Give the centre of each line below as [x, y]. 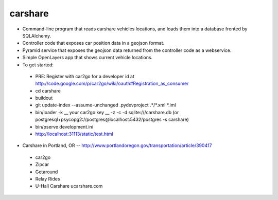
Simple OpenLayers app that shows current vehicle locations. [88, 58]
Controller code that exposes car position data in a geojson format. [93, 43]
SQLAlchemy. [37, 35]
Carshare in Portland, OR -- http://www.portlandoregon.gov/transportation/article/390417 [117, 146]
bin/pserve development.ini [64, 126]
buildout [44, 98]
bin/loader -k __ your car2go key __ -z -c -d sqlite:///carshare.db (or [107, 112]
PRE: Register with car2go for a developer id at [85, 76]
